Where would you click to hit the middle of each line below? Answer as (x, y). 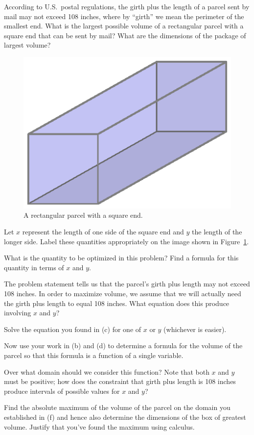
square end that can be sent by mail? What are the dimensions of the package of (125, 35)
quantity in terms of (34, 267)
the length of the (217, 232)
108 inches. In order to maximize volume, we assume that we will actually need (123, 294)
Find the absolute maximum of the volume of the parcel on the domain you (117, 407)
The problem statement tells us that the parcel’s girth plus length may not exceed (127, 284)
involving (18, 313)
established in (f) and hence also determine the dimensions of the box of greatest (125, 417)
